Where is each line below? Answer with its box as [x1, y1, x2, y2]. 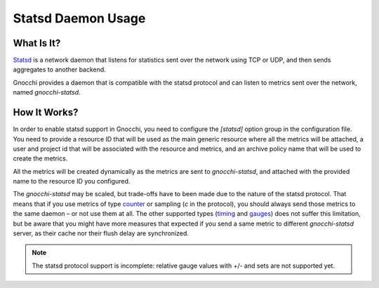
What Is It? [13, 37, 61, 49]
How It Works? [13, 107, 79, 118]
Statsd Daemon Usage [13, 11, 146, 26]
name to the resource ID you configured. [13, 177, 131, 186]
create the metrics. [13, 154, 68, 163]
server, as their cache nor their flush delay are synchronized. [13, 229, 189, 238]
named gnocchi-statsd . [13, 88, 81, 97]
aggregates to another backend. [13, 65, 107, 74]
